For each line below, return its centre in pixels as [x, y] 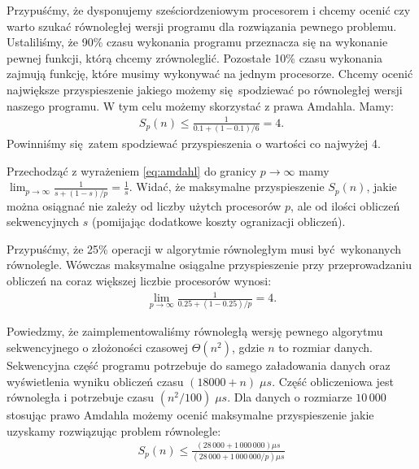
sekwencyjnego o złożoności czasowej [98, 347]
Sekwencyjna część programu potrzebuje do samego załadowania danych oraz [199, 365]
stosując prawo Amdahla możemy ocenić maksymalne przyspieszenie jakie [190, 415]
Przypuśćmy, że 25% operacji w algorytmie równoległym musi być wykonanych [204, 248]
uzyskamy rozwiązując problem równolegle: [114, 430]
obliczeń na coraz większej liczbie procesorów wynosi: [139, 281]
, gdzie [248, 347]
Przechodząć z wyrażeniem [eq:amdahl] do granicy [132, 170]
